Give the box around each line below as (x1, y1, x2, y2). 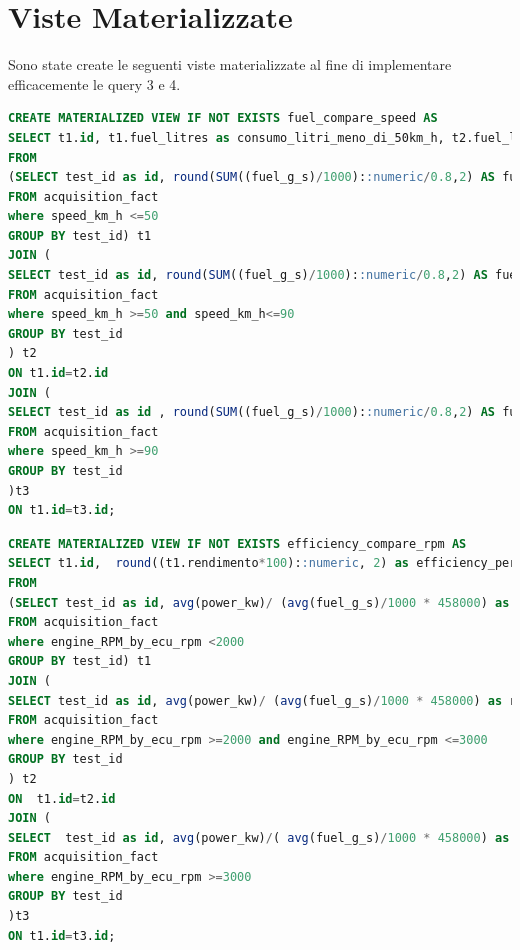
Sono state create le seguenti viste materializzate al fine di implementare (8, 54, 452, 75)
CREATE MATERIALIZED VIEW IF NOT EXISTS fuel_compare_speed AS (8, 111, 438, 126)
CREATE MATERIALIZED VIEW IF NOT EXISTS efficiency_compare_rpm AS (8, 536, 467, 551)
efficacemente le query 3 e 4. (8, 73, 181, 94)
